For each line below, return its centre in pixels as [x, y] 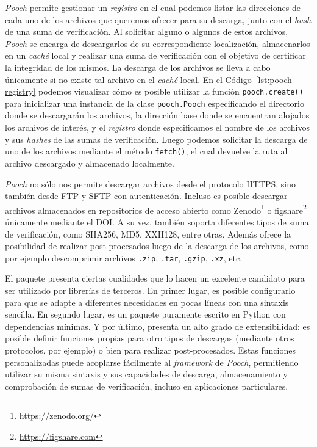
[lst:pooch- [275, 79]
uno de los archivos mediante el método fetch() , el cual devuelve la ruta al [146, 151]
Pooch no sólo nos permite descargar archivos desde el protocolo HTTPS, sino [151, 184]
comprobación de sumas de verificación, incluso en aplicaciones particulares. [147, 386]
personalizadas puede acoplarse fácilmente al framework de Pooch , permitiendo [152, 362]
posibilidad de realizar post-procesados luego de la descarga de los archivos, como [157, 246]
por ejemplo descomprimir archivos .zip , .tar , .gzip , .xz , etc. [124, 257]
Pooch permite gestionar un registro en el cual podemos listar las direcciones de [153, 7]
